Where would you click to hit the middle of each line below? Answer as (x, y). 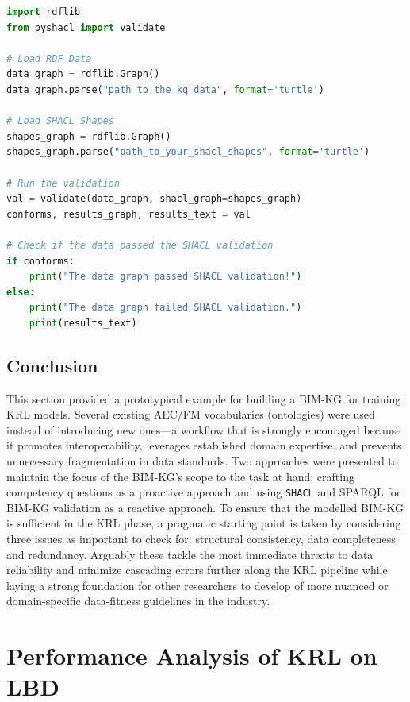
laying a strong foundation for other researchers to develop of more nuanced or (197, 585)
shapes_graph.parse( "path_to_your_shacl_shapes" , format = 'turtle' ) (188, 152)
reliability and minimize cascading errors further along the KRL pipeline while (197, 570)
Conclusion (52, 365)
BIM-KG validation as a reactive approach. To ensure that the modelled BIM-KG (205, 507)
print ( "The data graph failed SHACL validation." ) (165, 308)
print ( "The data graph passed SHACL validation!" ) (165, 277)
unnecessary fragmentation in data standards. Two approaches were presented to (202, 461)
